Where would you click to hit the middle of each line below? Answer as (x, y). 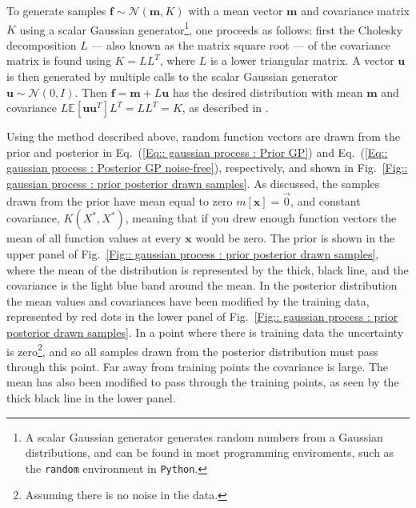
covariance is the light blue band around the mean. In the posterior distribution (202, 285)
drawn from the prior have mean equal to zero (120, 200)
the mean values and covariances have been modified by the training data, (188, 300)
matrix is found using (59, 60)
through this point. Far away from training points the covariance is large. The (198, 366)
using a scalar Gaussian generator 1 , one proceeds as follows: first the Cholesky (211, 28)
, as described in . (225, 108)
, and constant (326, 200)
